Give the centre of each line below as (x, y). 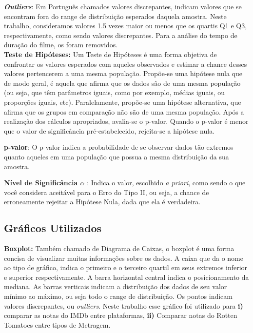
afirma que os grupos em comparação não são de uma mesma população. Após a (124, 111)
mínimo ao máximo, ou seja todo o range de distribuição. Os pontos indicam (118, 296)
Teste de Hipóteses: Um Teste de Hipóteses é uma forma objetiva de (110, 54)
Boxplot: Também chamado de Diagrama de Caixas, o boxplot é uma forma (119, 248)
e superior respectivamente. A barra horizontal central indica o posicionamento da (126, 277)
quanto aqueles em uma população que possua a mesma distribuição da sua (117, 156)
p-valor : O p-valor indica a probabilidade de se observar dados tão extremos (119, 147)
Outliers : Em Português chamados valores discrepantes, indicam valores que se (123, 6)
